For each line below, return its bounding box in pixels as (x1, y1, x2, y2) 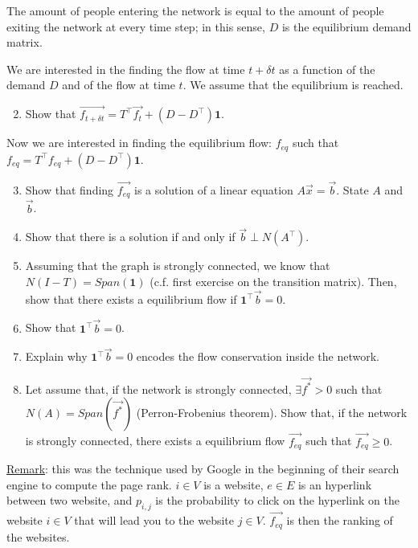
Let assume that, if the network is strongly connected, (25, 380, 292, 397)
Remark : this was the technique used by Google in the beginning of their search (6, 460, 400, 476)
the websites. (6, 528, 70, 545)
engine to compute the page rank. (6, 476, 172, 493)
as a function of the (279, 60, 375, 77)
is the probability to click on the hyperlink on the (155, 492, 400, 509)
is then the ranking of (286, 512, 393, 529)
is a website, (203, 476, 264, 493)
